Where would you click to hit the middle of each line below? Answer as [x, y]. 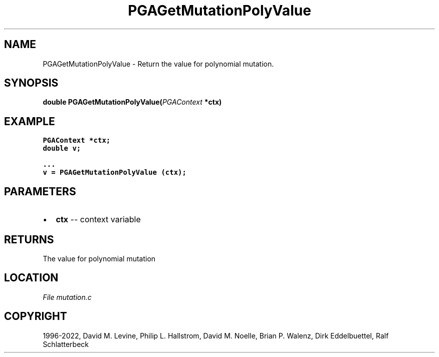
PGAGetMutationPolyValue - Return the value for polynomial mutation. [158, 64]
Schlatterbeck [66, 344]
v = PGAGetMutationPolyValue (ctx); [115, 172]
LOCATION [31, 278]
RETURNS [29, 239]
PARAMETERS [40, 191]
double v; [62, 148]
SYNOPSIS [31, 83]
